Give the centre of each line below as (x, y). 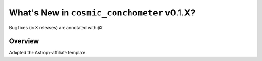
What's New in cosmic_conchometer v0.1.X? (102, 13)
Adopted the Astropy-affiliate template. (48, 53)
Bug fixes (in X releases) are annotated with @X (56, 27)
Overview (24, 41)
